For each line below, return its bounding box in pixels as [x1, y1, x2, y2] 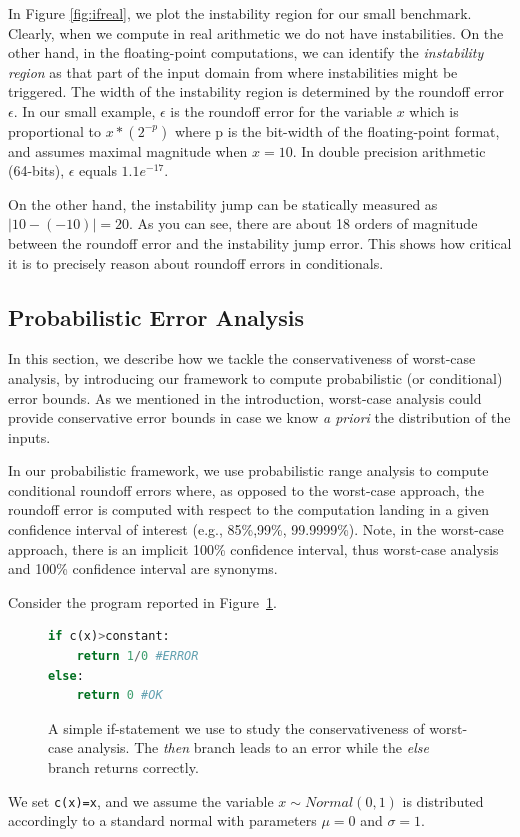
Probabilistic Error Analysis [8, 301, 305, 332]
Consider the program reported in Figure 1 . [8, 591, 277, 612]
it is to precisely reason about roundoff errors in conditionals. [8, 252, 384, 273]
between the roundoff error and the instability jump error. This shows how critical [8, 232, 512, 253]
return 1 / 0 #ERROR [76, 649, 199, 664]
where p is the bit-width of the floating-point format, [174, 120, 500, 141]
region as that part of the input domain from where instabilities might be [8, 61, 458, 82]
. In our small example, [13, 100, 156, 121]
